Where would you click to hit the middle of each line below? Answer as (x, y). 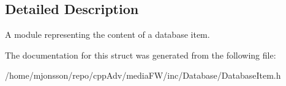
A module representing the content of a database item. (107, 34)
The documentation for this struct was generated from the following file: (141, 55)
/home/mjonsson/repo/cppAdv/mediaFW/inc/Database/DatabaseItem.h (143, 75)
